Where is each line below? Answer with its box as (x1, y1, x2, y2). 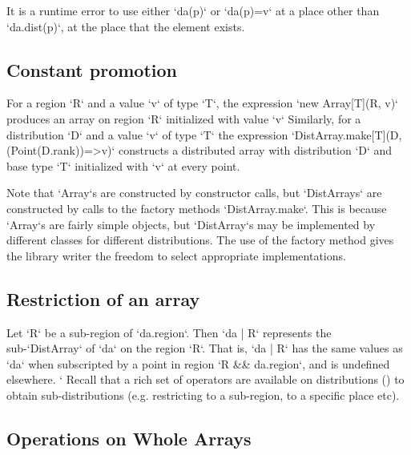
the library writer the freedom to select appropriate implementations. (6, 247, 346, 264)
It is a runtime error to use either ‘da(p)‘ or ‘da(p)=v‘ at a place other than (6, 2, 380, 18)
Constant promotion (6, 57, 178, 82)
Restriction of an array (6, 286, 200, 311)
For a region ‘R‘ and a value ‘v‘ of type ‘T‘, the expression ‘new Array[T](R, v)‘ (6, 95, 399, 111)
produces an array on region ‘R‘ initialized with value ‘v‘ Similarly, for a (6, 110, 361, 127)
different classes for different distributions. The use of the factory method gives (6, 232, 394, 248)
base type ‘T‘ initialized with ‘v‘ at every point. (6, 157, 240, 174)
